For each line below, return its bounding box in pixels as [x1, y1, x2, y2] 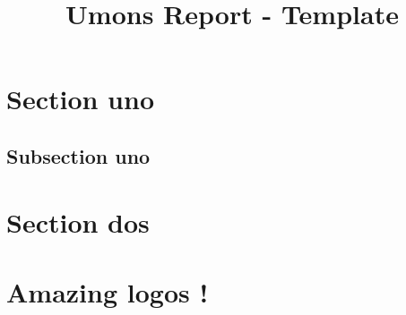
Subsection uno [6, 141, 151, 169]
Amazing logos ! [6, 273, 209, 310]
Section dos [6, 203, 150, 240]
